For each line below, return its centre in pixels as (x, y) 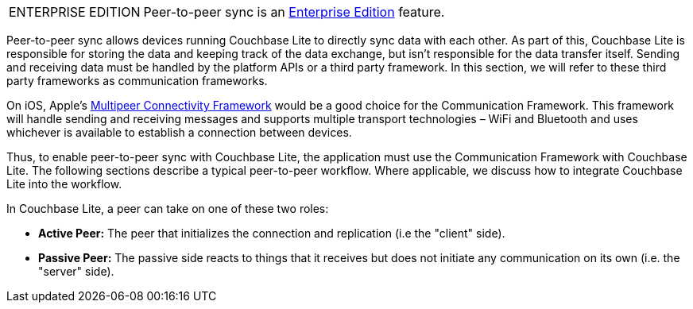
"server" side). (76, 271)
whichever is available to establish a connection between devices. (179, 132)
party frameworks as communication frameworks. (137, 81)
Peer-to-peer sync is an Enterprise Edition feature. (294, 12)
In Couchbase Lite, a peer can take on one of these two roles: (168, 209)
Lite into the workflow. (64, 184)
